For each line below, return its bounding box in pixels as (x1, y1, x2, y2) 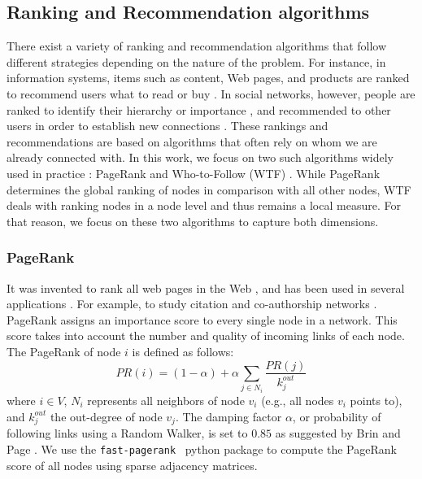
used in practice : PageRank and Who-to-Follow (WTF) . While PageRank (7, 164, 381, 181)
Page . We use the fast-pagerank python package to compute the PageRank (7, 440, 397, 457)
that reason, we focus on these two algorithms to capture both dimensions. (7, 212, 379, 229)
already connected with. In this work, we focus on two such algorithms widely (7, 149, 394, 166)
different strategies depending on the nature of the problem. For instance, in (7, 53, 386, 70)
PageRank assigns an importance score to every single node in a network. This (7, 311, 398, 328)
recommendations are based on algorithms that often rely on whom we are (7, 133, 377, 150)
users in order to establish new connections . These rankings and (7, 117, 328, 134)
